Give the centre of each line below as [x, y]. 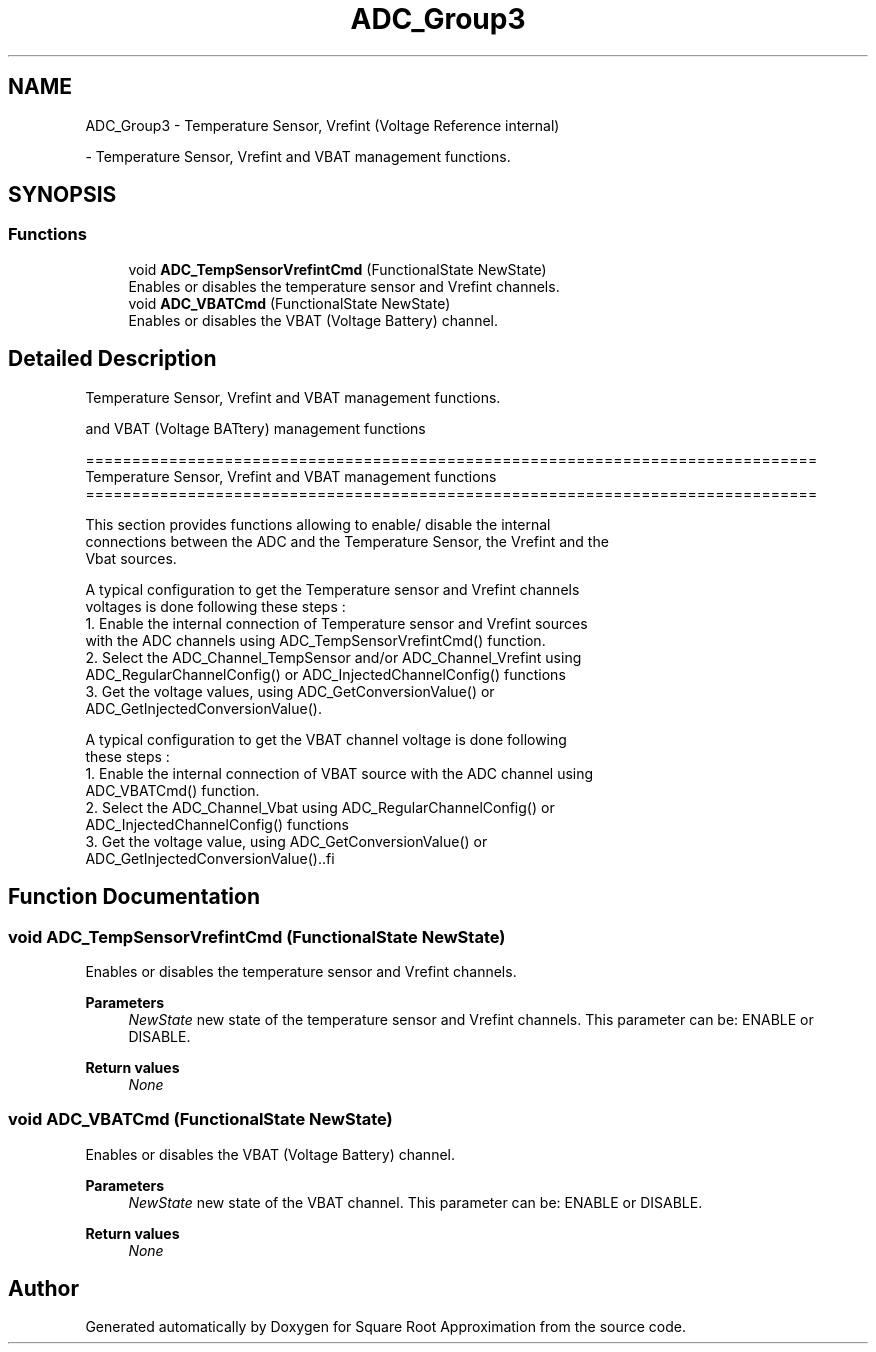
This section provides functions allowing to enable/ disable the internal [318, 524]
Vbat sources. [131, 558]
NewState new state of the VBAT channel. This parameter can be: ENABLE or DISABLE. [415, 1202]
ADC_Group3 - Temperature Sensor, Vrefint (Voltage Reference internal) [322, 125]
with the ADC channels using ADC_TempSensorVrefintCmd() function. [315, 640]
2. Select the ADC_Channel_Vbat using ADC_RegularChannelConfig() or [320, 807]
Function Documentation [134, 897]
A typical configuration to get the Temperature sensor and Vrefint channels [332, 589]
